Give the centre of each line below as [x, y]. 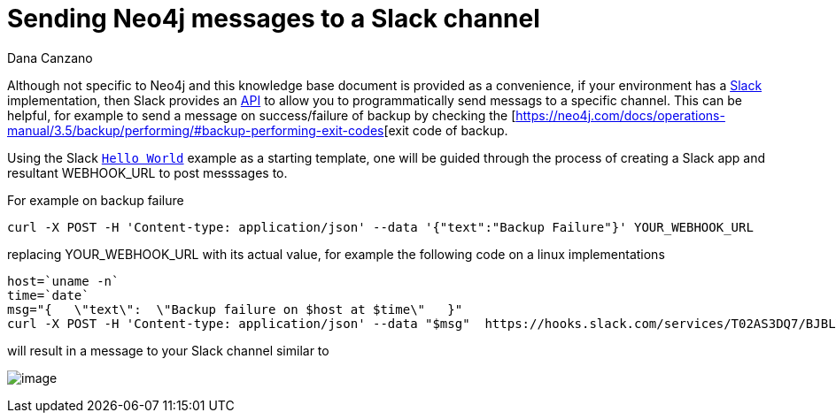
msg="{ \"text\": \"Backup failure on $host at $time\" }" [235, 309]
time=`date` [48, 295]
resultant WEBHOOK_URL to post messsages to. [147, 172]
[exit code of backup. [446, 130]
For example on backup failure [96, 200]
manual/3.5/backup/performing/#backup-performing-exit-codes [196, 130]
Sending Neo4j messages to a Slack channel [274, 19]
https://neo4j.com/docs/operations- [620, 115]
